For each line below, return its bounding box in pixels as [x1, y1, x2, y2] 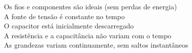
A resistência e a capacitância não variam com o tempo [4, 30, 172, 40]
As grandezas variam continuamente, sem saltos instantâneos [4, 40, 189, 50]
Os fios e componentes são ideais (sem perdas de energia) [4, 1, 177, 11]
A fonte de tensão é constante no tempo [4, 11, 125, 21]
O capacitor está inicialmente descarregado [4, 21, 134, 31]
